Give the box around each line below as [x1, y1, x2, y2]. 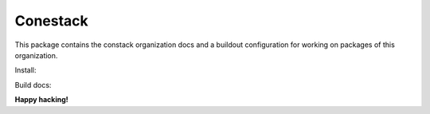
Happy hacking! [14, 95, 69, 104]
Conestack [14, 12, 89, 29]
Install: [14, 65, 37, 75]
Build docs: [14, 80, 52, 89]
